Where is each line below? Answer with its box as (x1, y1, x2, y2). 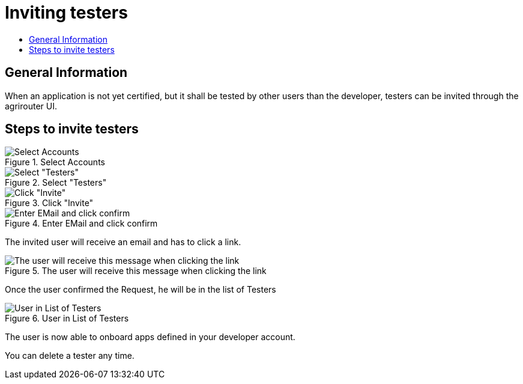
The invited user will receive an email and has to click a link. (5, 237, 241, 248)
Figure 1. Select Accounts (5, 157, 105, 168)
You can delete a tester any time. (5, 350, 135, 361)
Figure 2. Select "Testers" (5, 177, 107, 188)
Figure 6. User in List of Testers (5, 313, 129, 324)
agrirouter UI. (5, 100, 57, 111)
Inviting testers (5, 2, 128, 23)
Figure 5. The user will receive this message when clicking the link (5, 266, 267, 276)
